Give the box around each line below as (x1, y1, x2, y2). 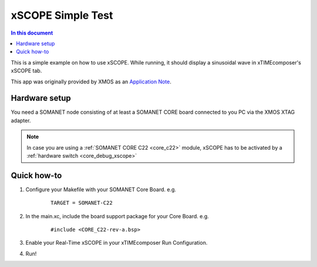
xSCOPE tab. (11, 67, 42, 75)
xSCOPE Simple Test (11, 9, 113, 22)
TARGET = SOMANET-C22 (50, 200, 113, 207)
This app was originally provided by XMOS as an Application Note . (11, 78, 171, 85)
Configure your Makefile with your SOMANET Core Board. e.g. (25, 185, 176, 193)
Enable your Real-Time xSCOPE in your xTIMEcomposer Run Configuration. (25, 239, 208, 246)
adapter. (11, 117, 31, 124)
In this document (11, 29, 53, 36)
